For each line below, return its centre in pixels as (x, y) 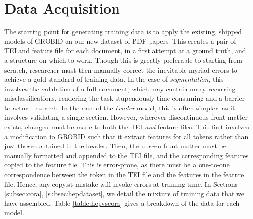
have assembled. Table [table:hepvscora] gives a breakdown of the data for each (122, 203)
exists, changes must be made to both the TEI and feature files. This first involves (127, 127)
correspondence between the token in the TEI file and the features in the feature (124, 174)
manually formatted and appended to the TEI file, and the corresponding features (126, 155)
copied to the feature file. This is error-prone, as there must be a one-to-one (117, 165)
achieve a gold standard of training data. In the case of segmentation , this (114, 79)
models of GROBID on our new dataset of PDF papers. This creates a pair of (120, 41)
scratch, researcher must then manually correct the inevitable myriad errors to (121, 69)
